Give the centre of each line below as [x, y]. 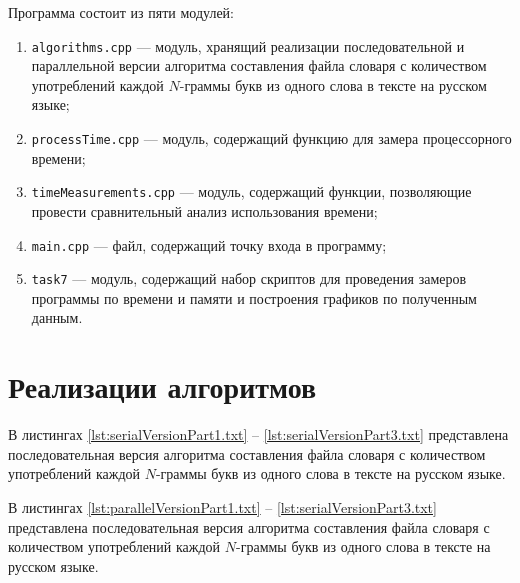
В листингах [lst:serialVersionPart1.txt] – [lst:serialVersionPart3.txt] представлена [258, 434]
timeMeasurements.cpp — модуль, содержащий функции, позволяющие [251, 191]
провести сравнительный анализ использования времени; [204, 210]
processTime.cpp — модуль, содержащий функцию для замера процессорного [271, 138]
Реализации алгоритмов [162, 386]
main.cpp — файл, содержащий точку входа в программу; [209, 244]
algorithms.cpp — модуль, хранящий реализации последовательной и [248, 45]
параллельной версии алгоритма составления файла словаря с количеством [259, 65]
